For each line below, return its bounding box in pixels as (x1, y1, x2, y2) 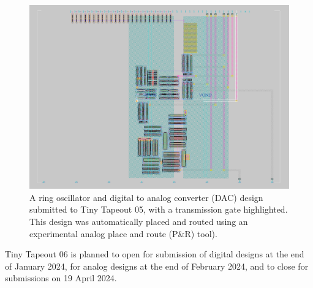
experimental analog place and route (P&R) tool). (29, 227, 217, 240)
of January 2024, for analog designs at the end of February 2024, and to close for (5, 259, 309, 272)
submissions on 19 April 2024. (5, 271, 117, 284)
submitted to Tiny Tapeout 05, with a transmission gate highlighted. (29, 203, 288, 216)
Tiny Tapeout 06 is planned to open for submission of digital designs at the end (5, 248, 304, 260)
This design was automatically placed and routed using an (29, 214, 248, 227)
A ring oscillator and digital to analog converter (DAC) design (29, 191, 263, 203)
